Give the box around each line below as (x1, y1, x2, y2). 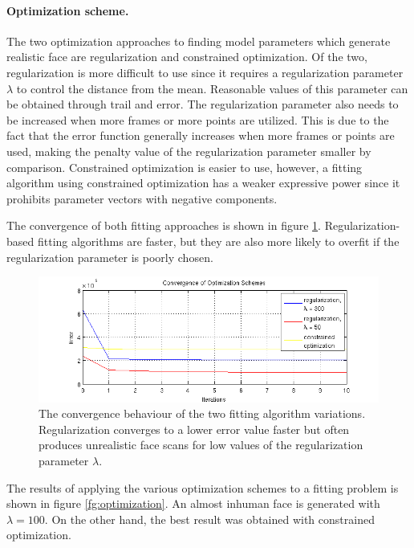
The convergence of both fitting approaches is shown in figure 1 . (6, 217, 321, 234)
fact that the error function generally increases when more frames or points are (6, 127, 395, 144)
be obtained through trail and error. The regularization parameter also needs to (6, 96, 399, 112)
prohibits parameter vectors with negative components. (6, 190, 278, 207)
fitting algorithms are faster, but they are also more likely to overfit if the (37, 232, 400, 249)
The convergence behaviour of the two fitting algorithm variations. (39, 405, 366, 422)
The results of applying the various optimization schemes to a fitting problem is (6, 479, 399, 496)
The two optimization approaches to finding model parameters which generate (6, 32, 391, 49)
